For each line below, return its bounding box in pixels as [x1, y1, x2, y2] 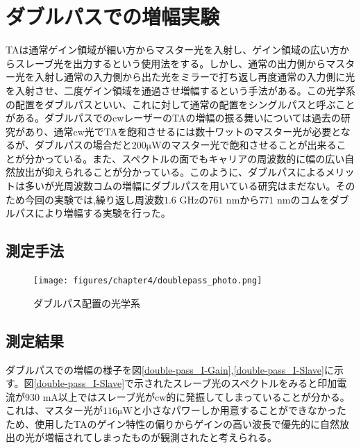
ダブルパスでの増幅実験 [6, 2, 220, 31]
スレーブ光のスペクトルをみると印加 [173, 376, 337, 390]
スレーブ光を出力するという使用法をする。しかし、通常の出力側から [15, 56, 326, 70]
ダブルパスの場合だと [34, 138, 132, 152]
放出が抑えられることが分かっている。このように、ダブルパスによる [15, 165, 326, 179]
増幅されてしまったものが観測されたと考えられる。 [44, 430, 278, 445]
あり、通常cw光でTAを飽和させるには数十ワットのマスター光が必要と [24, 124, 341, 138]
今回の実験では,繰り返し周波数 [24, 192, 164, 206]
